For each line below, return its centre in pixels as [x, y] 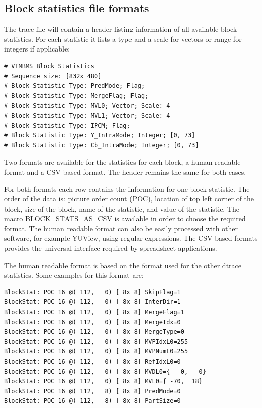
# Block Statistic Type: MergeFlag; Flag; [76, 96]
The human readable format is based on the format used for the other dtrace [123, 265]
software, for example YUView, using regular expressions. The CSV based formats [131, 238]
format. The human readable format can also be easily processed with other [121, 228]
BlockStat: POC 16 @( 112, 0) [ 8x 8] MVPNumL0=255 [96, 352]
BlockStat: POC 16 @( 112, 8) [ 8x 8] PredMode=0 [92, 391]
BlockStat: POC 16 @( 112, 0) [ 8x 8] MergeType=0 [94, 332]
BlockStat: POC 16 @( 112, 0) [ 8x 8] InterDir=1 [92, 302]
